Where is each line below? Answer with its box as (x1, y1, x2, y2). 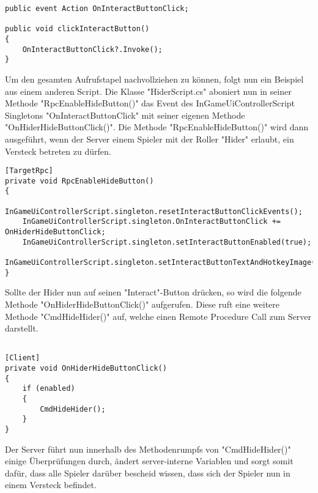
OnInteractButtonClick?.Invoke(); (22, 45, 163, 54)
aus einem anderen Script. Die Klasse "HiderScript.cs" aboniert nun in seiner (5, 84, 292, 97)
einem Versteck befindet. (5, 478, 97, 491)
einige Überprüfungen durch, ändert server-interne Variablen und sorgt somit (5, 454, 294, 467)
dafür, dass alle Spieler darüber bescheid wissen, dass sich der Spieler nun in (5, 466, 290, 479)
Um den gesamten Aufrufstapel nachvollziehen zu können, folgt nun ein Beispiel (5, 72, 304, 85)
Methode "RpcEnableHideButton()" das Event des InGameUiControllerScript (5, 97, 295, 109)
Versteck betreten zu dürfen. (5, 144, 111, 157)
